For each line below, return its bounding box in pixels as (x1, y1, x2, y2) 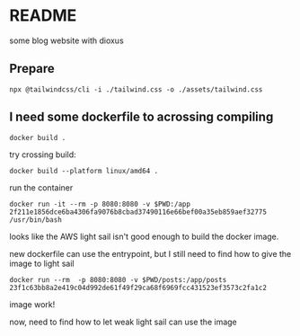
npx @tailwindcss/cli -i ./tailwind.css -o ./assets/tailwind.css (9, 84, 263, 94)
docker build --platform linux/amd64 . (9, 166, 159, 175)
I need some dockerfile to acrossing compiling (9, 110, 274, 125)
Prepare (9, 61, 56, 76)
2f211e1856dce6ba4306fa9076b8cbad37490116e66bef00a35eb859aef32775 (9, 208, 268, 217)
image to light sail (9, 258, 75, 269)
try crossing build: (9, 149, 76, 160)
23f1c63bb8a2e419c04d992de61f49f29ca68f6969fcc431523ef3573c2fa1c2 (9, 283, 268, 292)
